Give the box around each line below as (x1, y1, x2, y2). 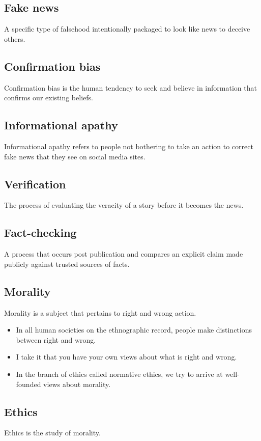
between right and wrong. (16, 334, 96, 345)
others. (4, 33, 25, 44)
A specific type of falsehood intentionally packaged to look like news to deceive (4, 23, 250, 34)
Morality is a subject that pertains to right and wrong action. (4, 307, 196, 318)
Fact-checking (4, 225, 77, 240)
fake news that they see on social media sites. (4, 151, 146, 161)
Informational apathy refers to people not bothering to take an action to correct (4, 141, 253, 151)
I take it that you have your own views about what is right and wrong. (16, 351, 237, 362)
